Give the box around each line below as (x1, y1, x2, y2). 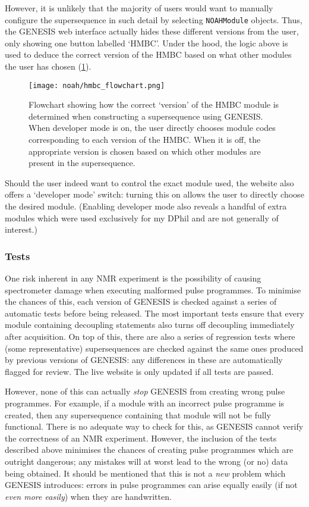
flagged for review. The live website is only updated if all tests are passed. (5, 365, 274, 377)
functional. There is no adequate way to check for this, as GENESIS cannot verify (5, 420, 304, 433)
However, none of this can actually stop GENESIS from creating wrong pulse (5, 385, 285, 398)
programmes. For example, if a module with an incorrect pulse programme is (5, 396, 285, 409)
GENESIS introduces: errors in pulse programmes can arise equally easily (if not (5, 478, 298, 491)
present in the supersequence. (29, 157, 135, 169)
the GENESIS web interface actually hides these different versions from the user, (5, 25, 299, 37)
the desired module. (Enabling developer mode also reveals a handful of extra (5, 200, 287, 212)
